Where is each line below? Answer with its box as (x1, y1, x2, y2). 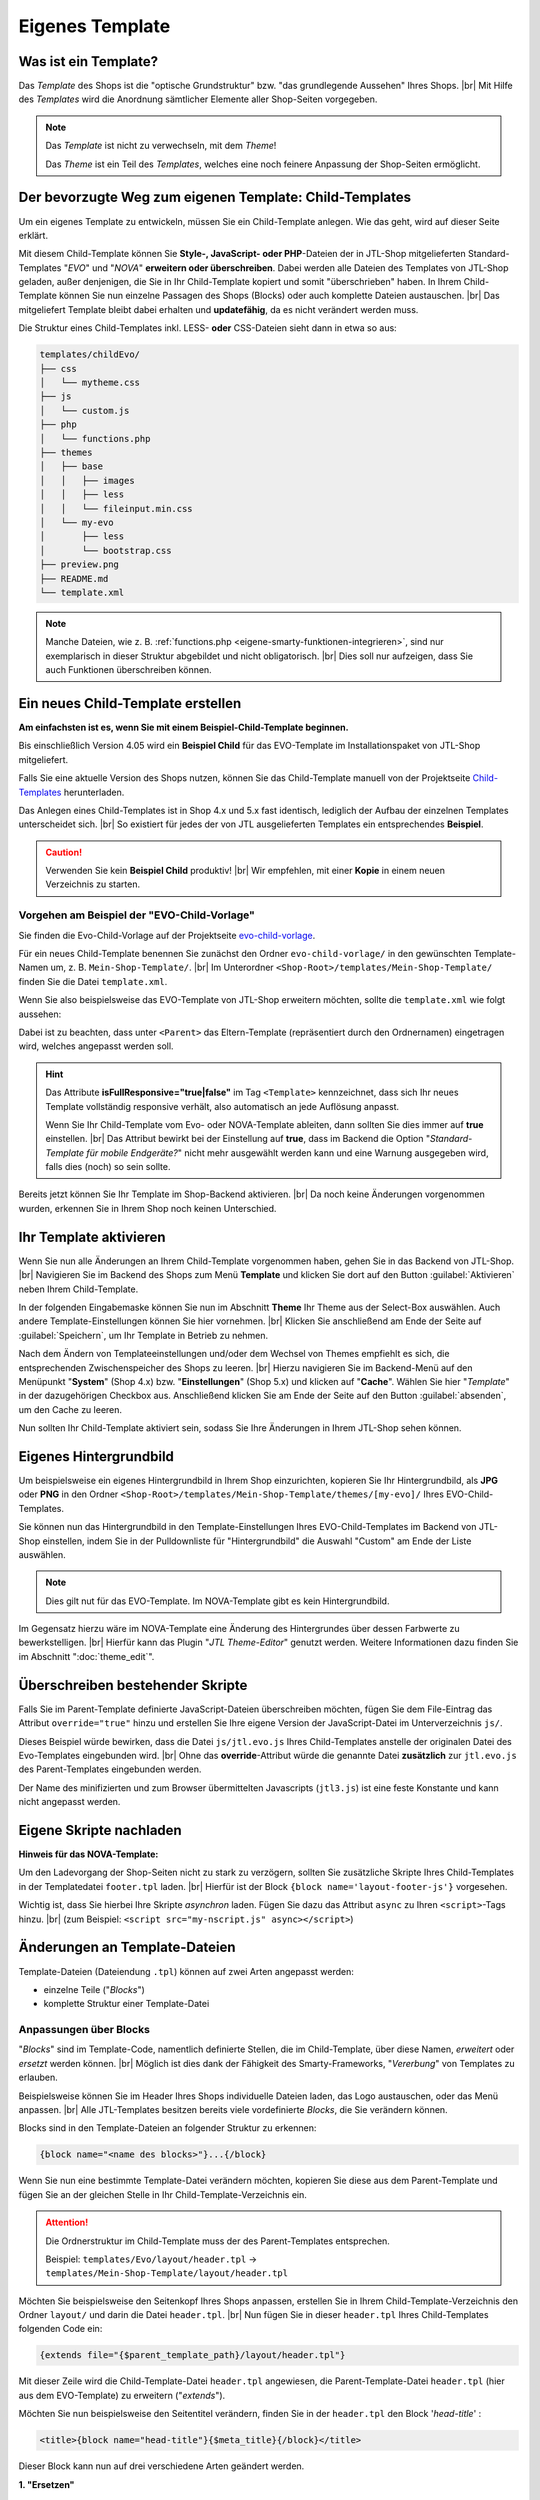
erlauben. (18, 2071, 59, 2084)
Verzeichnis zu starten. (45, 878, 140, 890)
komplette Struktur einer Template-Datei (43, 1998, 210, 2010)
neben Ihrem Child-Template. (18, 1283, 139, 1295)
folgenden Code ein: (18, 2323, 103, 2335)
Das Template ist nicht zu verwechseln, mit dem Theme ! (45, 140, 277, 152)
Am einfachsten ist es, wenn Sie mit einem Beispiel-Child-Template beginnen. (18, 721, 349, 733)
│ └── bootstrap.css (39, 545, 172, 556)
